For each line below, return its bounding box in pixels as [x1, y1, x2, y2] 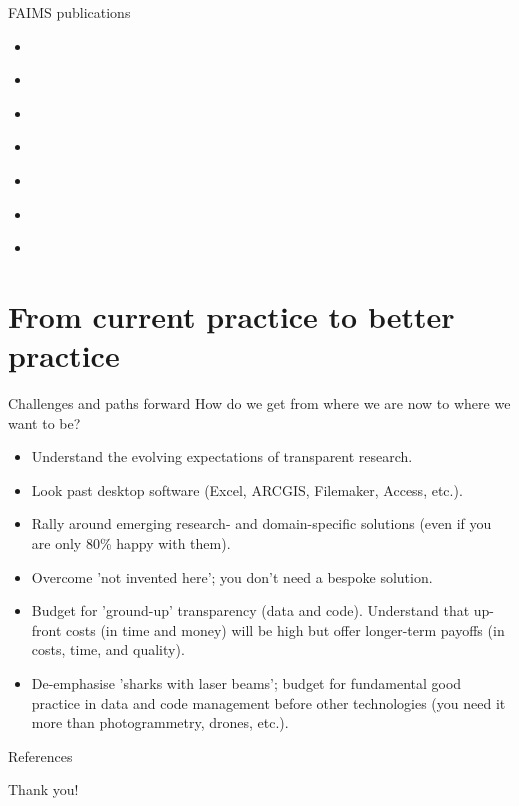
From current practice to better [8, 295, 455, 336]
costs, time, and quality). [31, 639, 185, 660]
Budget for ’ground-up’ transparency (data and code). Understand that [31, 600, 470, 621]
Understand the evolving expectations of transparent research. [31, 446, 413, 467]
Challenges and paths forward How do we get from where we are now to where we [8, 393, 511, 414]
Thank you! [8, 779, 79, 800]
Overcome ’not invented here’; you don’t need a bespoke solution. [31, 566, 433, 587]
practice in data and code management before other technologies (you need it [31, 692, 506, 713]
